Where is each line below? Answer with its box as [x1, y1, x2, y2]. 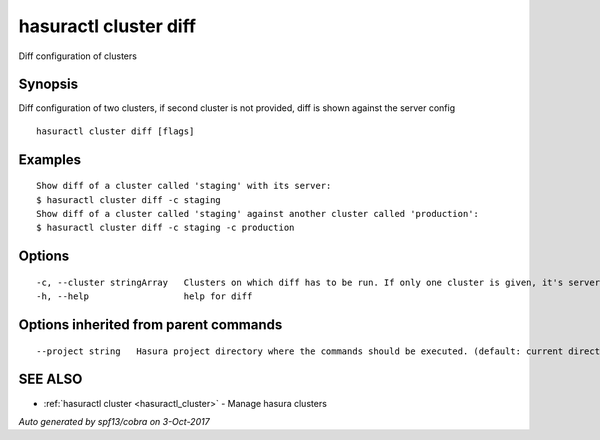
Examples [18, 151, 82, 168]
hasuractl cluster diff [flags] [36, 125, 195, 137]
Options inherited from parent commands [18, 316, 283, 334]
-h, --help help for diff [36, 291, 253, 302]
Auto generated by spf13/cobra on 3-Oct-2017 [18, 415, 210, 427]
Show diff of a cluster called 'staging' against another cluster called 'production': [36, 208, 480, 220]
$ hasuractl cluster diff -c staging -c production [36, 222, 295, 234]
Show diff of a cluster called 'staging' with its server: [36, 180, 332, 192]
